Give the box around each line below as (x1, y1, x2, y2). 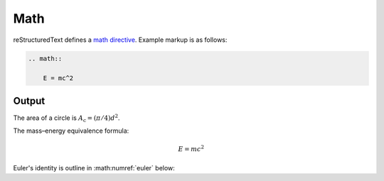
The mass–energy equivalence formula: (13, 126, 129, 135)
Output (13, 94, 46, 106)
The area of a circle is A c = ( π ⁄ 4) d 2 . (13, 113, 120, 124)
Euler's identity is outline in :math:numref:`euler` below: (13, 163, 176, 172)
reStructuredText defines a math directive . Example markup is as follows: (13, 35, 228, 44)
